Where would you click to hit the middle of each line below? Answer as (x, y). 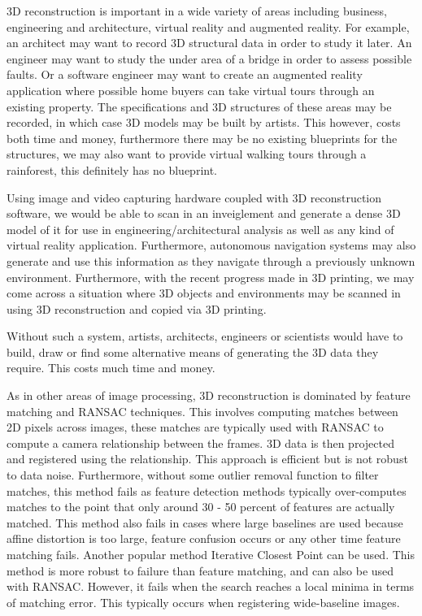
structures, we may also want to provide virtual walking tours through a (187, 154)
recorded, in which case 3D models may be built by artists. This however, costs (204, 122)
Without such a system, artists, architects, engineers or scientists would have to (205, 336)
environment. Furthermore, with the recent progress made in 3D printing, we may (211, 277)
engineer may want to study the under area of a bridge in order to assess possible (209, 58)
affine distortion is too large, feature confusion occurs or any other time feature (204, 538)
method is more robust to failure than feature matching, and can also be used (200, 570)
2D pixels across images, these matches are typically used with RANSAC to (195, 427)
